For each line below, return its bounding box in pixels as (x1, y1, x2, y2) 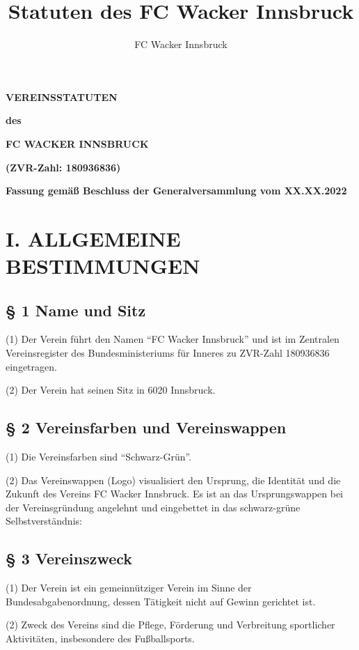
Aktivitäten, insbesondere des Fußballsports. (6, 630, 195, 645)
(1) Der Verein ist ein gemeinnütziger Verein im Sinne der (6, 580, 252, 595)
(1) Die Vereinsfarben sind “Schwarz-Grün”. (6, 449, 192, 464)
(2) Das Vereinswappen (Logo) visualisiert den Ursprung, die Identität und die (6, 472, 341, 487)
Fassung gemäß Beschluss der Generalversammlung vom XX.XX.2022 (6, 183, 347, 198)
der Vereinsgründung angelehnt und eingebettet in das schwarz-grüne (6, 500, 301, 514)
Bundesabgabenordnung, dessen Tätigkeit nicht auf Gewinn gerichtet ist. (6, 594, 316, 608)
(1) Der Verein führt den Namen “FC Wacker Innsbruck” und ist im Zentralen (6, 332, 340, 346)
